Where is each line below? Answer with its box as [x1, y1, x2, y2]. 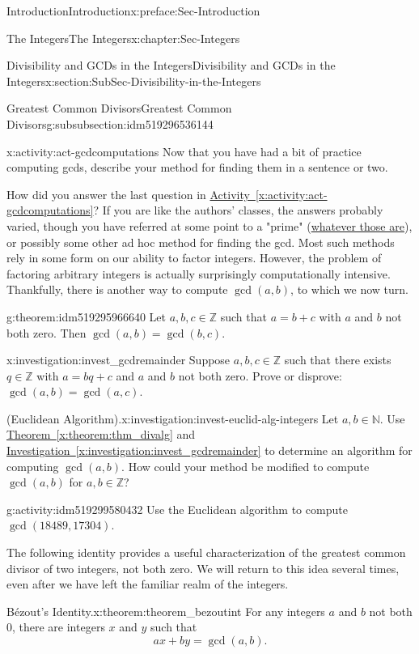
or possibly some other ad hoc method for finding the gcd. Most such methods [6, 233, 395, 250]
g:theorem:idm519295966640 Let [6, 308, 167, 325]
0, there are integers [6, 618, 105, 635]
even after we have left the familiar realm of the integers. [6, 575, 289, 592]
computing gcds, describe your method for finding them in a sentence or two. [6, 159, 388, 176]
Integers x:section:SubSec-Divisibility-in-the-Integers [6, 72, 261, 89]
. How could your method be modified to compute [121, 457, 370, 474]
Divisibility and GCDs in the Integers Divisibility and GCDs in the [6, 57, 336, 74]
